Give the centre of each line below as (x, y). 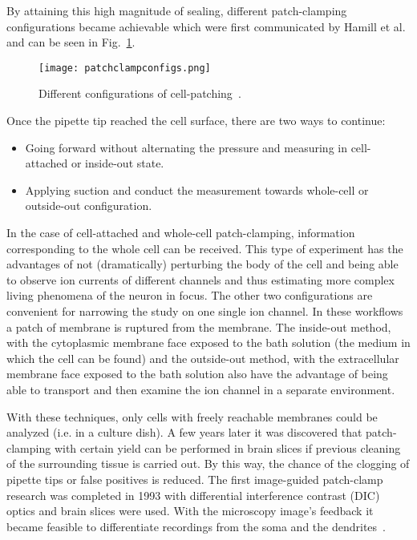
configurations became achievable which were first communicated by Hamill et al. (206, 26)
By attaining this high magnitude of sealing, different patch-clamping (177, 10)
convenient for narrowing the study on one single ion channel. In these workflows (205, 310)
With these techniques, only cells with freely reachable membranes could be (192, 416)
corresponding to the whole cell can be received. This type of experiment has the (205, 248)
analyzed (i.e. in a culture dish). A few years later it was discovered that (184, 432)
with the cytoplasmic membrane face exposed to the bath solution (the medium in (208, 343)
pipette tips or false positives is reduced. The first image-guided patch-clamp (195, 479)
